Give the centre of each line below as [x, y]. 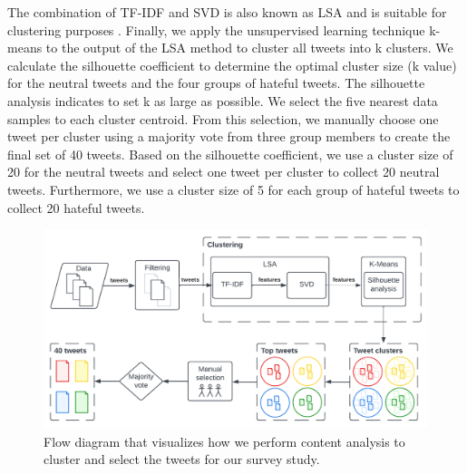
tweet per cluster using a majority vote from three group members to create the [229, 136]
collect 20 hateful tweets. [76, 207]
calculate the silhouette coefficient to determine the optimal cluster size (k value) [232, 65]
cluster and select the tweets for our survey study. [182, 459]
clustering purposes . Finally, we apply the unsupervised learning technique [216, 29]
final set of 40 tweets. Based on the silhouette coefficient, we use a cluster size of [230, 154]
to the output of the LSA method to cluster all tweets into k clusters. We [249, 48]
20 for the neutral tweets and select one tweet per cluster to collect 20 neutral [224, 172]
